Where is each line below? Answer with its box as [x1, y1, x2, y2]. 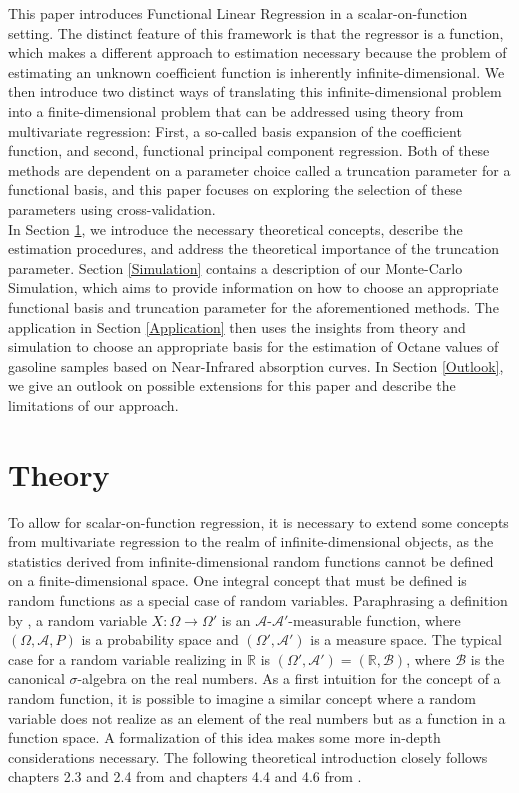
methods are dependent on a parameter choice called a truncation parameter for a [8, 159, 511, 180]
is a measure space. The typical [310, 629, 502, 650]
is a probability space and [81, 629, 239, 650]
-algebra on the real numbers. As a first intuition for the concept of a [77, 668, 501, 689]
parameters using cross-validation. [8, 198, 216, 219]
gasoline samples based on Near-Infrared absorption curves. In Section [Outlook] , [8, 355, 504, 376]
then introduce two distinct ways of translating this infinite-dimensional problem [8, 81, 502, 102]
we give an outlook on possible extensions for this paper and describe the [8, 375, 456, 396]
